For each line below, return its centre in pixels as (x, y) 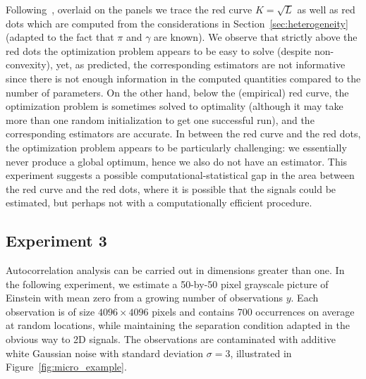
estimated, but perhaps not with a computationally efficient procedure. (159, 203)
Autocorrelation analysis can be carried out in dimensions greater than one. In (175, 270)
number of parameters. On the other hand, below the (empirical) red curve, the (177, 92)
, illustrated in (261, 353)
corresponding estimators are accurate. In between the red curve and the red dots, (183, 133)
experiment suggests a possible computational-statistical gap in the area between (180, 175)
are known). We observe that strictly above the (256, 37)
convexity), (29, 64)
